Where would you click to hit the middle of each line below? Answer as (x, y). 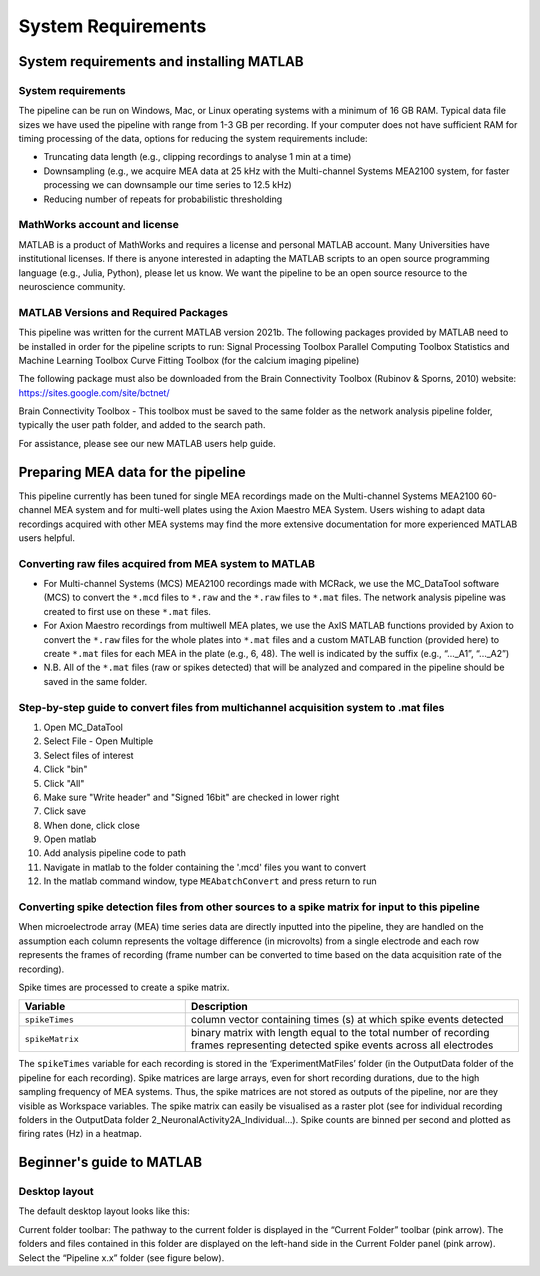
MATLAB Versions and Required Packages (123, 312)
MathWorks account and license (98, 225)
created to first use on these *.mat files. (127, 611)
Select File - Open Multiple (98, 741)
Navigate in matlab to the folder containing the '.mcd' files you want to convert (205, 867)
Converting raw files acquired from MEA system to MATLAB (166, 563)
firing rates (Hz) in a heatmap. (80, 1134)
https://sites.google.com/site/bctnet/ (94, 392)
